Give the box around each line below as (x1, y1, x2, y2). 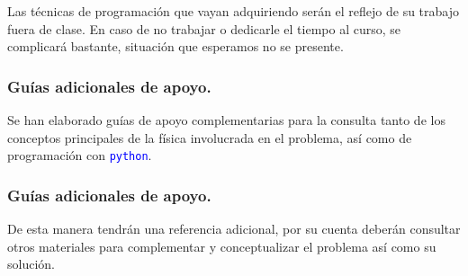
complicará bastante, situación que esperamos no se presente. (7, 37, 344, 56)
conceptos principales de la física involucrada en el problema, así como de (7, 128, 412, 147)
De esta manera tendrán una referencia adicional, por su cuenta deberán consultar (7, 219, 461, 238)
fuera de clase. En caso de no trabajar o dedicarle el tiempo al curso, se (7, 19, 400, 38)
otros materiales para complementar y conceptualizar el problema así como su (7, 236, 436, 255)
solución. (7, 254, 55, 273)
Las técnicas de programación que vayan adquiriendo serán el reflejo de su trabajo (7, 2, 460, 20)
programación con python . (7, 146, 152, 165)
